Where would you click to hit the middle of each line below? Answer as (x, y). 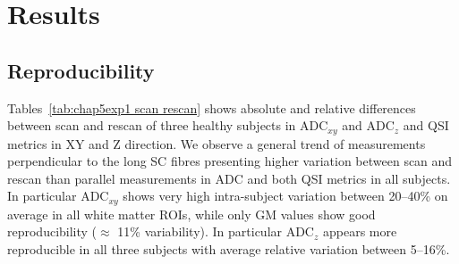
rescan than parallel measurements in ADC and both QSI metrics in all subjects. (229, 178)
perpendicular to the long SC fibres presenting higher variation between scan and (230, 161)
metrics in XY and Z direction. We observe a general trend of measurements (217, 143)
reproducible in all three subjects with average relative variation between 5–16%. (229, 249)
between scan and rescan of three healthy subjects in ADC (168, 125)
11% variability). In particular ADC (216, 231)
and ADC (368, 125)
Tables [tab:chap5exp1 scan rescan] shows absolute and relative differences (212, 107)
